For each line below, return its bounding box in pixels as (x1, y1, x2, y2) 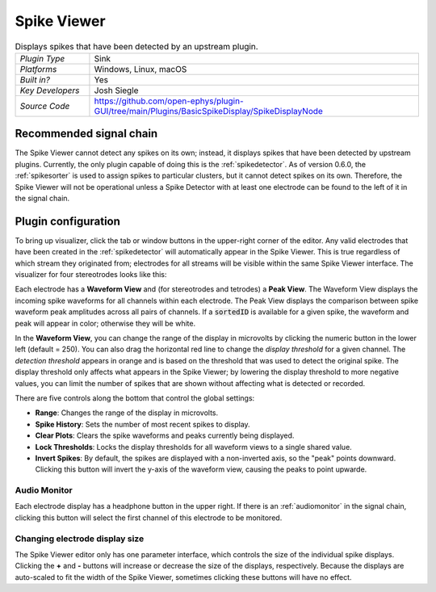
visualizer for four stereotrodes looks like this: (15, 270, 167, 279)
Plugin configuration (15, 214, 121, 228)
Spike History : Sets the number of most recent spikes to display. (35, 419, 250, 429)
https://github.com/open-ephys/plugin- (94, 95, 244, 107)
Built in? (19, 73, 50, 85)
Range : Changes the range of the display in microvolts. (35, 408, 218, 418)
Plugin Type (19, 52, 65, 64)
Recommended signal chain (15, 127, 158, 141)
